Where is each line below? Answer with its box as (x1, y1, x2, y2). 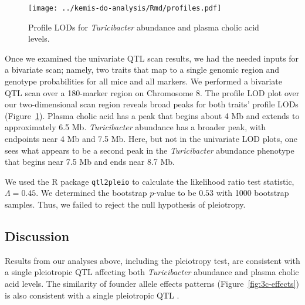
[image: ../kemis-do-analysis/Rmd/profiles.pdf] (28, 4, 222, 12)
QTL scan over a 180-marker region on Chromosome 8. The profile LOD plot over (5, 86, 300, 99)
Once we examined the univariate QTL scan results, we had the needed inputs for (5, 52, 299, 64)
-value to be (154, 187, 196, 199)
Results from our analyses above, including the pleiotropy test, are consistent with (5, 254, 300, 266)
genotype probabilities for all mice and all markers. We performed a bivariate (5, 75, 282, 87)
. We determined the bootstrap (36, 187, 147, 199)
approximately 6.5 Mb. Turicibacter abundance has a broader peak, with (5, 121, 266, 133)
